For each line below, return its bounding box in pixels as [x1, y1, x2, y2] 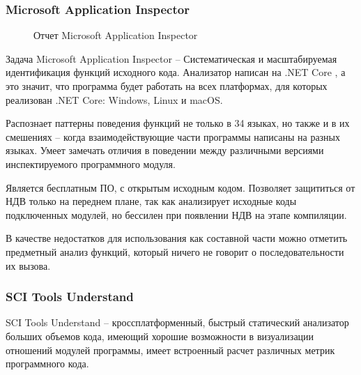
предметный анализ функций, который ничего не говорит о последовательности [6, 244, 344, 259]
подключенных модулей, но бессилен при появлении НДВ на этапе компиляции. [6, 207, 347, 222]
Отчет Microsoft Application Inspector [33, 28, 198, 43]
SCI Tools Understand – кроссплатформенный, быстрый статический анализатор [6, 315, 349, 330]
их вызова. [6, 258, 51, 273]
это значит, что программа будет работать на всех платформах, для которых [6, 79, 328, 93]
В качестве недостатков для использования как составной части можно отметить [6, 231, 348, 245]
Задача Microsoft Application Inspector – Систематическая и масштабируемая [6, 51, 337, 66]
